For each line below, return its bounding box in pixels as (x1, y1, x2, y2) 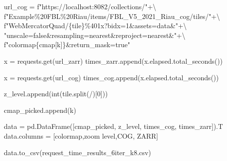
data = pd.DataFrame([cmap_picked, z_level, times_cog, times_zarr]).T (4, 121, 223, 131)
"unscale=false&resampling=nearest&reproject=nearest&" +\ (4, 30, 186, 40)
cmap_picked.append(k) (4, 105, 76, 115)
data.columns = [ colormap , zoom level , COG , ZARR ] (4, 130, 158, 141)
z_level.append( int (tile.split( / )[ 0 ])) (4, 89, 108, 99)
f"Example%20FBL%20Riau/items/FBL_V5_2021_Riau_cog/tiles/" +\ (4, 11, 220, 21)
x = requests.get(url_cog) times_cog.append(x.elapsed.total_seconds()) (4, 72, 219, 82)
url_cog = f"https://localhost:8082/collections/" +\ (4, 1, 157, 11)
